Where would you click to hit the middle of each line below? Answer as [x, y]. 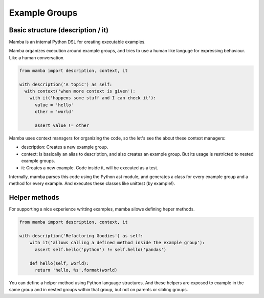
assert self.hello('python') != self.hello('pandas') [101, 249]
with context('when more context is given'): [80, 91]
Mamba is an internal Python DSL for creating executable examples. [77, 42]
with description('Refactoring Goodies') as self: [81, 236]
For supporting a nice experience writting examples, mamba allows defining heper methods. [102, 209]
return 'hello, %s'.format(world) [76, 270]
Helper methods [34, 197]
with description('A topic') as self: [66, 84]
